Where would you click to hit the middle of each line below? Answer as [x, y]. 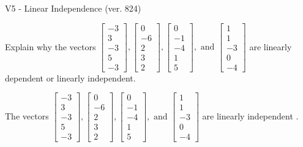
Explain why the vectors [50, 46]
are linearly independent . [250, 115]
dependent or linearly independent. [70, 77]
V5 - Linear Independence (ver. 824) [73, 8]
